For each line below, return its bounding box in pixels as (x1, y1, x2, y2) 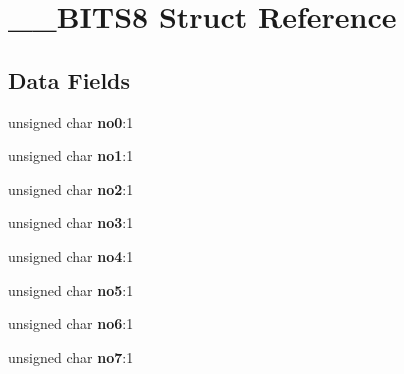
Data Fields (8, 64, 131, 95)
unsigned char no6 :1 (8, 313, 134, 334)
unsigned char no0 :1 (8, 111, 134, 132)
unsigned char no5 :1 (8, 279, 134, 300)
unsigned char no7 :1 (8, 346, 134, 367)
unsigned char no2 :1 (8, 178, 134, 199)
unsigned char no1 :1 (8, 145, 134, 166)
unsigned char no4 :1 (8, 245, 134, 266)
